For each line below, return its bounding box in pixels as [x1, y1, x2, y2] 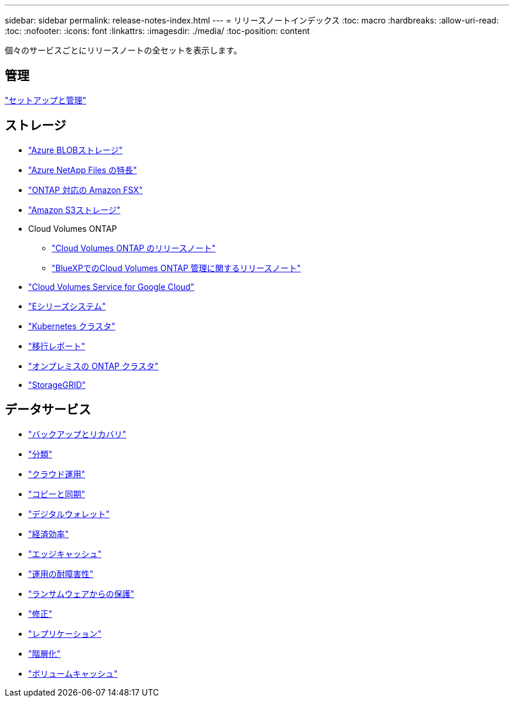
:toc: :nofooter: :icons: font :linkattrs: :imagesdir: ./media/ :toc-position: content [5, 26, 310, 36]
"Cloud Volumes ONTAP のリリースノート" [52, 242, 216, 253]
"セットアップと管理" [5, 95, 87, 105]
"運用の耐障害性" [28, 568, 94, 579]
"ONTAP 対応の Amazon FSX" [28, 184, 143, 195]
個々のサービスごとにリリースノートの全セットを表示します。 [5, 45, 242, 55]
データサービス [5, 402, 91, 417]
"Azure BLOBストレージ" [28, 144, 123, 155]
